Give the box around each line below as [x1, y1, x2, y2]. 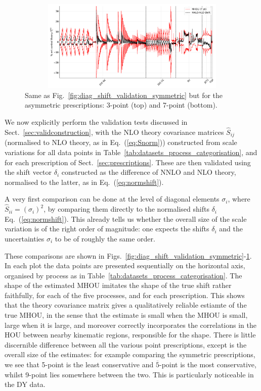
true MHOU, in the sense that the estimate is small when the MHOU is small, [5, 310, 248, 320]
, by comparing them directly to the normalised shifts [43, 204, 209, 214]
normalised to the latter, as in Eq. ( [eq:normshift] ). [5, 176, 164, 187]
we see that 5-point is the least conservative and [5, 359, 154, 370]
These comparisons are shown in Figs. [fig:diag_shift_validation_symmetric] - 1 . [5, 250, 252, 261]
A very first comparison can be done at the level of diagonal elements [5, 193, 220, 204]
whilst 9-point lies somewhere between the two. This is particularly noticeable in [5, 369, 254, 379]
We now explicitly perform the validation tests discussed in [5, 117, 188, 127]
